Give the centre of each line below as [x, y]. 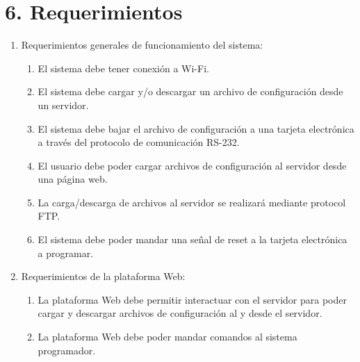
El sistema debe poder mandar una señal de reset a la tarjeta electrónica [193, 239]
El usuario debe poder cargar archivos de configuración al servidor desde [192, 165]
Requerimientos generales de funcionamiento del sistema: [142, 45]
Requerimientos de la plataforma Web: [103, 276]
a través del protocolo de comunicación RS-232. [139, 142]
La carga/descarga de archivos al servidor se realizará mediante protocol [192, 202]
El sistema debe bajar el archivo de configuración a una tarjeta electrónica [196, 128]
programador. [67, 350]
